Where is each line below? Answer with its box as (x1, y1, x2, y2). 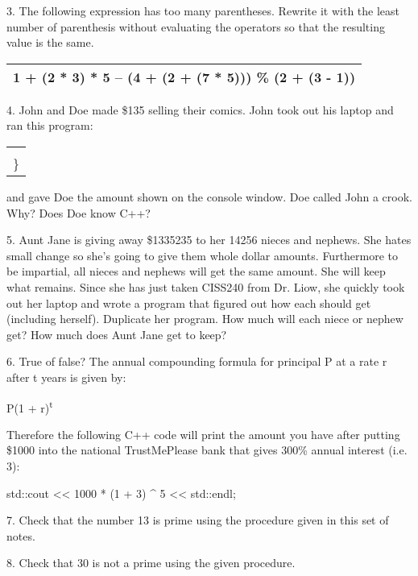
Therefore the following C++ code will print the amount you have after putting (6, 425, 400, 442)
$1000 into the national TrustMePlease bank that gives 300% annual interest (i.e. (6, 441, 408, 458)
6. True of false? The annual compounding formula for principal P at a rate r (6, 353, 387, 370)
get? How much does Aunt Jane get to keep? (6, 325, 227, 342)
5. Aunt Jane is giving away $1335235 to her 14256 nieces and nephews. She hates (6, 231, 412, 248)
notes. (6, 527, 35, 544)
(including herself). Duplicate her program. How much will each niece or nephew (6, 310, 404, 327)
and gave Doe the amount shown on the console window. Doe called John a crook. (6, 188, 412, 205)
